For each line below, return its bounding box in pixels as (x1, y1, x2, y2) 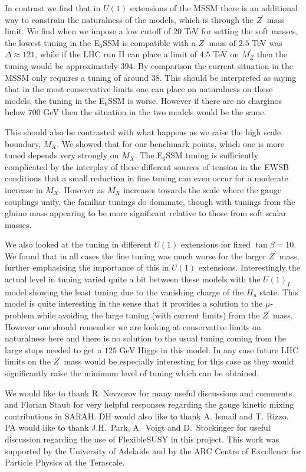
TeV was (252, 36, 282, 48)
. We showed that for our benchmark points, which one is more (57, 137, 285, 149)
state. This (259, 285, 298, 298)
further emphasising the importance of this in (5, 261, 169, 274)
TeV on (213, 48, 239, 60)
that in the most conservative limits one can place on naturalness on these (5, 83, 273, 95)
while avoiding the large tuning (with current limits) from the (37, 309, 260, 321)
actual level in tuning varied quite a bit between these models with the (5, 273, 261, 285)
